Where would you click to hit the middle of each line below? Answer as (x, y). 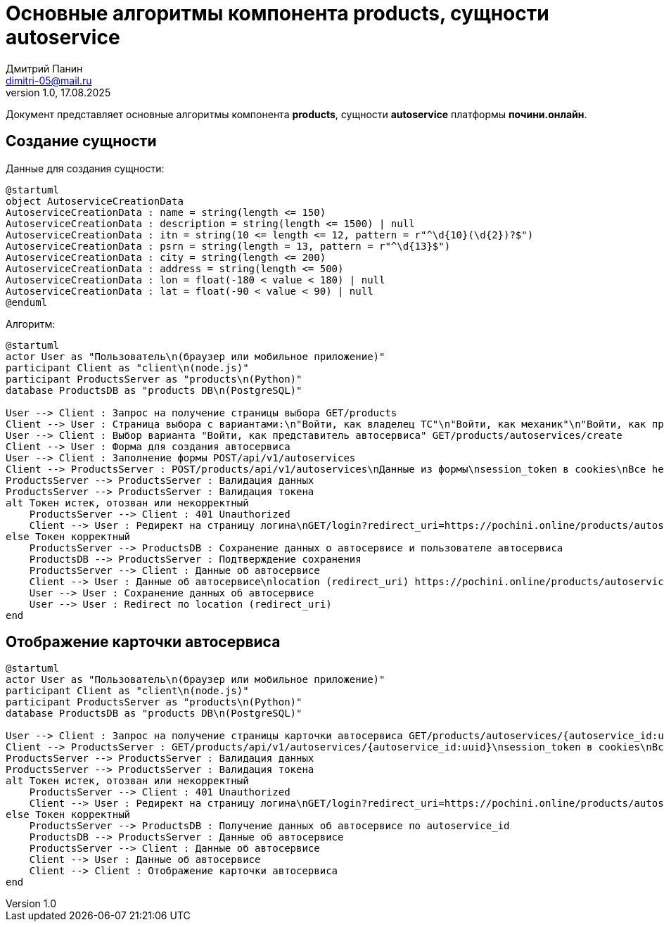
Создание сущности (81, 141)
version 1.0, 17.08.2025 (58, 92)
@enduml (27, 302)
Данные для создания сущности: (85, 168)
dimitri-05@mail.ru (49, 80)
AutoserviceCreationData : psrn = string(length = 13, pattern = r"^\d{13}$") (228, 246)
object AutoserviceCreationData (95, 201)
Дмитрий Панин (44, 68)
